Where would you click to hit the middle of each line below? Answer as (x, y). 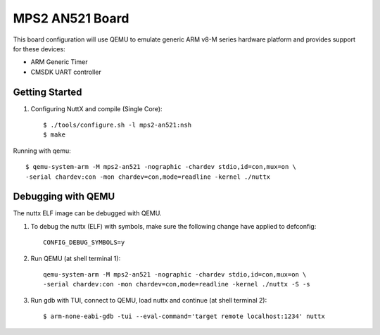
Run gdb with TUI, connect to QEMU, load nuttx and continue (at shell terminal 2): (149, 300)
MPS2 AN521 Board (71, 18)
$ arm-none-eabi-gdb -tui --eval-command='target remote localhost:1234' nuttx (184, 316)
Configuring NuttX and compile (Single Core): (96, 108)
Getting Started (47, 92)
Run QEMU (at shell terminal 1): (76, 258)
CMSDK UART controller (66, 72)
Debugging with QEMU (64, 197)
